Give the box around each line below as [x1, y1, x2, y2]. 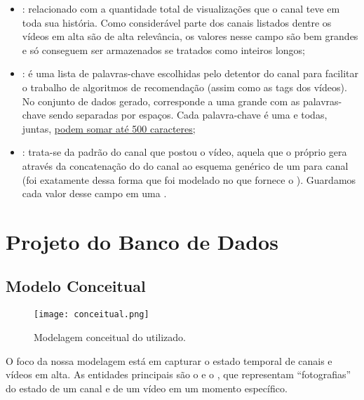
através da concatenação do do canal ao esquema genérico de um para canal [22, 158, 349, 173]
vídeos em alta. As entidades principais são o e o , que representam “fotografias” [6, 367, 351, 382]
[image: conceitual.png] [34, 309, 149, 320]
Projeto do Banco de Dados [6, 227, 278, 255]
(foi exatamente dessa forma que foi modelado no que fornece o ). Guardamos [22, 172, 356, 187]
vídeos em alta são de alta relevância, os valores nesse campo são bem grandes [22, 29, 358, 44]
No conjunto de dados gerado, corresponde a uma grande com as [22, 93, 300, 108]
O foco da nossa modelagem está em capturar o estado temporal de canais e [6, 353, 332, 368]
